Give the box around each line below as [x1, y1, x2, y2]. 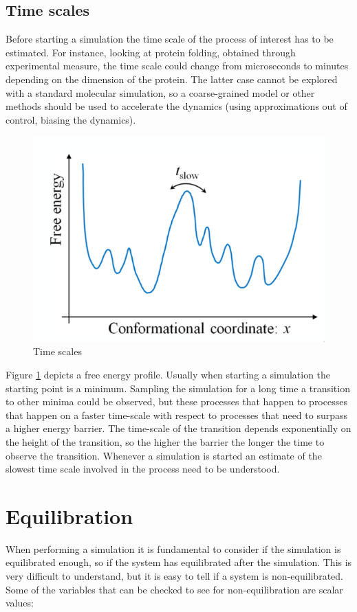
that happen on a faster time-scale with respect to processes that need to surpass [6, 407, 348, 422]
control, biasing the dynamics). [6, 112, 136, 126]
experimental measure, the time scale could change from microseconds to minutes [6, 58, 349, 73]
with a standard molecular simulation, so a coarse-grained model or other [6, 85, 315, 100]
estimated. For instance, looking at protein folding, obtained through [6, 45, 296, 59]
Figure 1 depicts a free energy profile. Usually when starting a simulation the [6, 367, 331, 381]
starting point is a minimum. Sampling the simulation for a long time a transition [6, 381, 350, 395]
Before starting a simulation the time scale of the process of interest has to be [6, 32, 334, 46]
